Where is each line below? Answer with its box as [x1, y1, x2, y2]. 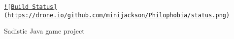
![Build [4, 3, 29, 10]
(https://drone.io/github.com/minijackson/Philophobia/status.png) [4, 11, 230, 19]
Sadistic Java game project [4, 26, 85, 36]
